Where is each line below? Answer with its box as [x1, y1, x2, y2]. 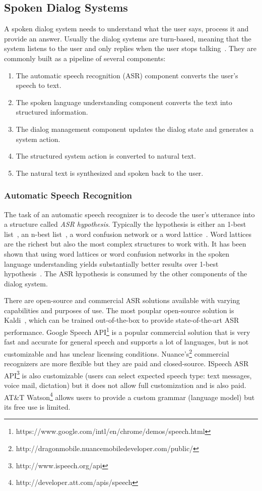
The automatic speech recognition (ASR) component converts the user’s [16, 70, 238, 80]
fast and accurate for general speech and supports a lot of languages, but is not [4, 336, 249, 347]
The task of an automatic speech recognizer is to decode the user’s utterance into [4, 209, 255, 219]
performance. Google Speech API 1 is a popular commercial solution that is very [4, 325, 250, 337]
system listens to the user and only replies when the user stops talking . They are [4, 43, 256, 54]
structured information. [16, 107, 88, 117]
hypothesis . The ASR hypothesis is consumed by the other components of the [4, 268, 247, 279]
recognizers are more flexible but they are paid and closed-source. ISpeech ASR [4, 358, 249, 369]
